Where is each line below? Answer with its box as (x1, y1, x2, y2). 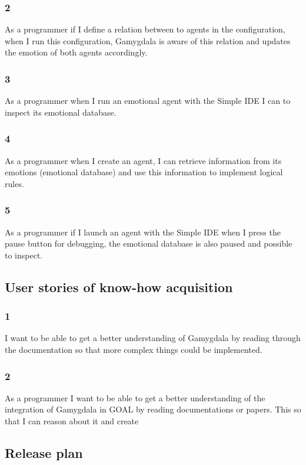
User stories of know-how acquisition (5, 277, 233, 296)
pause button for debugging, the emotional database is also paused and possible (5, 237, 292, 250)
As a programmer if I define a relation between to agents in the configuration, (5, 23, 285, 35)
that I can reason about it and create (5, 415, 139, 427)
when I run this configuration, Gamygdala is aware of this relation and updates (5, 34, 291, 47)
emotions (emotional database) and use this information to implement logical (5, 166, 283, 178)
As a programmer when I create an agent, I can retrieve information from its (5, 154, 282, 166)
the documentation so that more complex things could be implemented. (5, 343, 262, 355)
